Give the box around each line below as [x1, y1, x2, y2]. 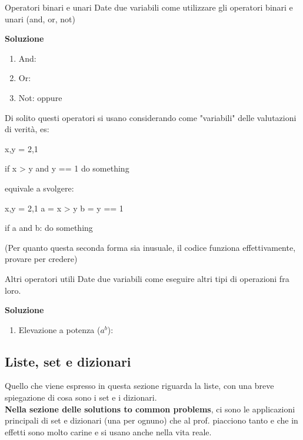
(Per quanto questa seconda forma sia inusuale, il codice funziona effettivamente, [5, 241, 296, 253]
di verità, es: [5, 123, 49, 135]
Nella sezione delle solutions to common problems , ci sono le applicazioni [5, 402, 295, 415]
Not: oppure [18, 91, 62, 103]
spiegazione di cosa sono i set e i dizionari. [5, 391, 157, 404]
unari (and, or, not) [5, 12, 75, 25]
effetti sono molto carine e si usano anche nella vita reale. [5, 425, 212, 438]
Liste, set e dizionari [5, 352, 131, 370]
